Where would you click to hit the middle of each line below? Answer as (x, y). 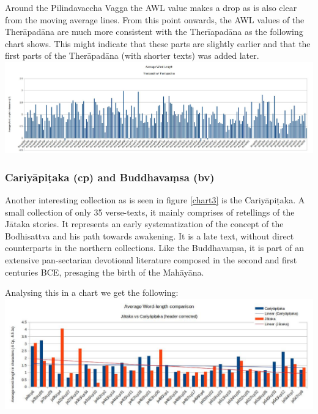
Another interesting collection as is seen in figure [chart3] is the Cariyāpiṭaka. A (155, 200)
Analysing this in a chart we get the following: (92, 292)
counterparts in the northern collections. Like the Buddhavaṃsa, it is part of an (154, 248)
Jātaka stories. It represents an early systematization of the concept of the (144, 224)
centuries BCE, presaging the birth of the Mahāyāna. (105, 272)
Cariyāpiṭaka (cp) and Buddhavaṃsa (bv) (110, 177)
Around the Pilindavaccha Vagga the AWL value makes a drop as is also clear (151, 7)
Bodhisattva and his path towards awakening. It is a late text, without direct (150, 235)
